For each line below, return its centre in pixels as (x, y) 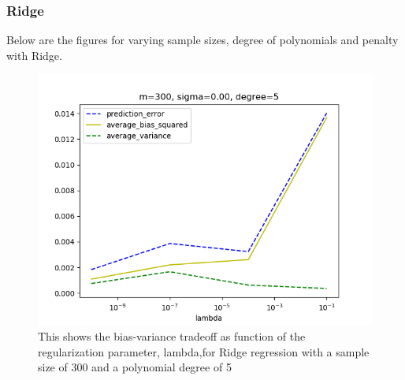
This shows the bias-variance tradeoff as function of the (172, 336)
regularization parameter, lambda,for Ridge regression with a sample (204, 351)
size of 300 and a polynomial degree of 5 (135, 367)
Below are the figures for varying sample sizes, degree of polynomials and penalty (202, 40)
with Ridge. (34, 55)
